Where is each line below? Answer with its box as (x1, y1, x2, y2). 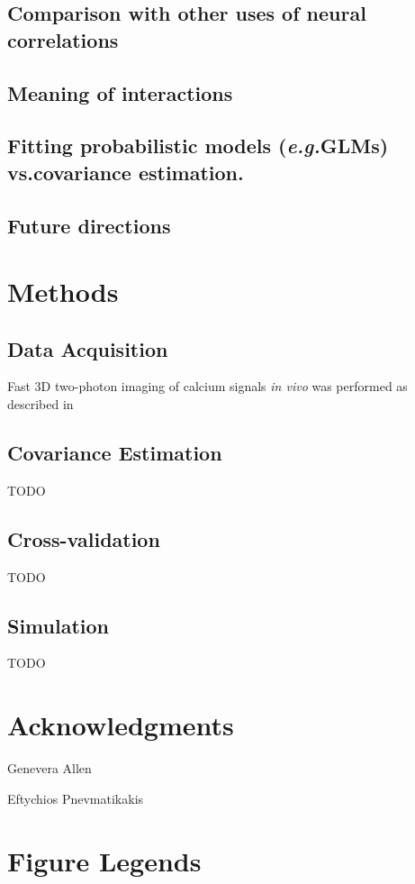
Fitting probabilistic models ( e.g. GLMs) (7, 132, 389, 159)
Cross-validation (7, 524, 160, 552)
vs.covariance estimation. (7, 158, 244, 186)
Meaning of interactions (7, 78, 233, 106)
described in (7, 395, 74, 414)
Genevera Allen (7, 759, 92, 778)
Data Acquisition (7, 334, 168, 362)
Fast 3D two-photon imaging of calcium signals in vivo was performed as (7, 377, 408, 396)
